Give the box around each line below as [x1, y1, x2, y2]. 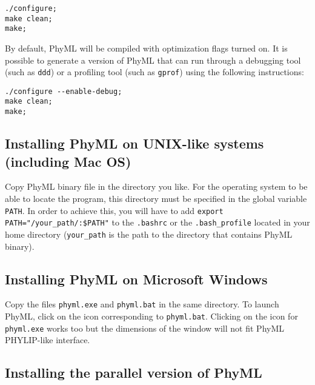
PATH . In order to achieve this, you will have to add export [5, 204, 224, 216]
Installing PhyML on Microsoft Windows [5, 269, 268, 288]
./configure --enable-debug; [5, 87, 122, 96]
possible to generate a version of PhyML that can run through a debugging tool [5, 53, 301, 66]
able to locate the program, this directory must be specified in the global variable [5, 192, 307, 204]
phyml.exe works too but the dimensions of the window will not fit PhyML [5, 321, 284, 334]
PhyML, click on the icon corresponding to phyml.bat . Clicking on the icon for [5, 309, 298, 322]
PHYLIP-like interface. [5, 333, 90, 346]
